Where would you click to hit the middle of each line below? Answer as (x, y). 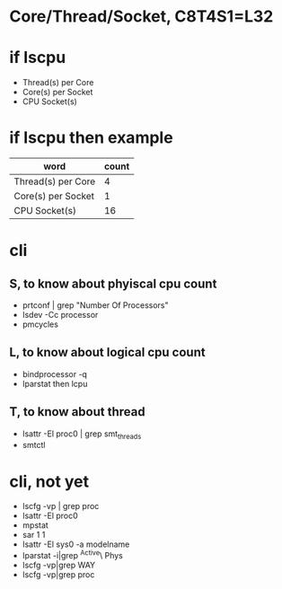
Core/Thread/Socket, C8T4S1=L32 (141, 17)
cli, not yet (49, 481)
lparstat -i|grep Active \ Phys (72, 555)
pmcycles (40, 324)
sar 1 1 (34, 535)
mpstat (35, 525)
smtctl (34, 445)
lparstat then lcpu (55, 383)
